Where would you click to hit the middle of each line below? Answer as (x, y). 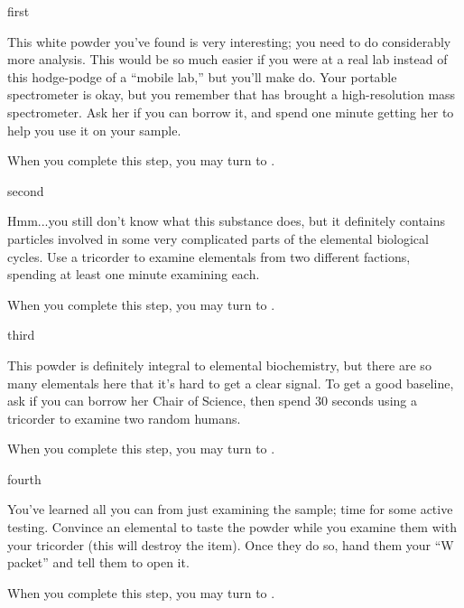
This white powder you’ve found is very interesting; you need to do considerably (229, 41)
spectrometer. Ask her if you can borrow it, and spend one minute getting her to (231, 112)
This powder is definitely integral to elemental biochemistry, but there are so (219, 365)
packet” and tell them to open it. (98, 562)
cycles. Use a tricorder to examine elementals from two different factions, (209, 256)
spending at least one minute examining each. (134, 274)
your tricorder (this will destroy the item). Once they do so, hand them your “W (231, 544)
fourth (24, 478)
